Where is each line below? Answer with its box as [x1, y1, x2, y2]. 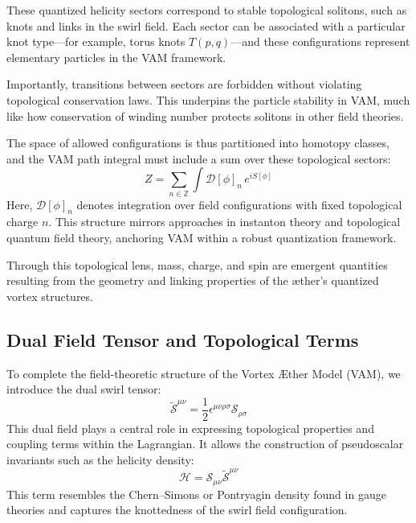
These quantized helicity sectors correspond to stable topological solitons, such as [6, 2, 407, 18]
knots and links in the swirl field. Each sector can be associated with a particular [6, 17, 406, 34]
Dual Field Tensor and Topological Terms [6, 327, 359, 352]
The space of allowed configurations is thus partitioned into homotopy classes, [6, 134, 389, 151]
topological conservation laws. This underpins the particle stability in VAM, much [6, 91, 410, 108]
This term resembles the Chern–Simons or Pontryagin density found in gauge [6, 485, 386, 502]
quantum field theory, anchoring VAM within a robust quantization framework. [6, 229, 397, 246]
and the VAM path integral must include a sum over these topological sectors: [6, 150, 391, 167]
